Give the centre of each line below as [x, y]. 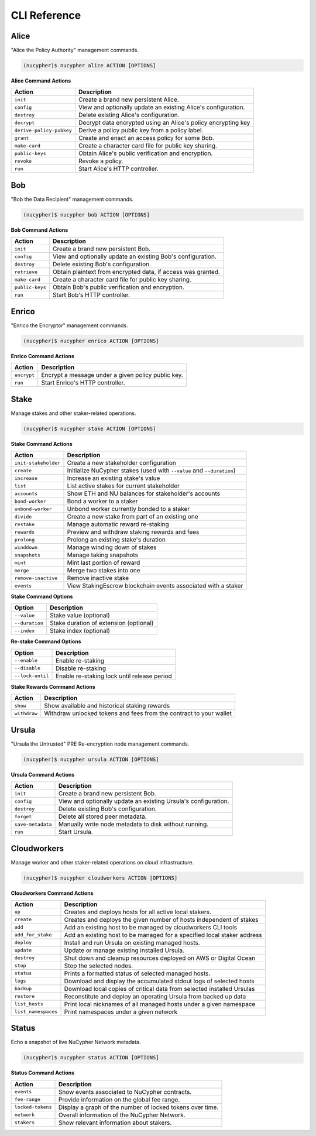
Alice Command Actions [41, 81]
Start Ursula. [75, 832]
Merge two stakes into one [104, 571]
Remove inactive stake [98, 578]
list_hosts [29, 1004]
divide [23, 516]
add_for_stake [33, 935]
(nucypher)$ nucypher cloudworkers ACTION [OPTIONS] [100, 878]
